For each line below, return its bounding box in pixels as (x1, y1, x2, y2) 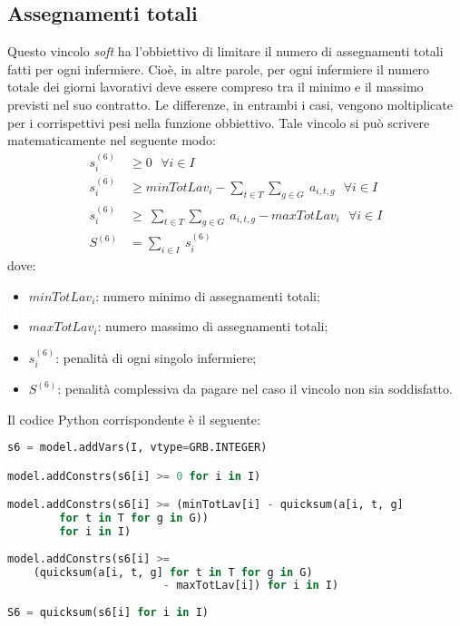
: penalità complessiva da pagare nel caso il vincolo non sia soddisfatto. (57, 378, 453, 397)
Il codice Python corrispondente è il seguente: (7, 409, 260, 428)
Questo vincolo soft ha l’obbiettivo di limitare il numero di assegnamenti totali (7, 42, 444, 61)
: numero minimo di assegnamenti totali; (95, 286, 320, 305)
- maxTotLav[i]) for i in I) (162, 579, 339, 592)
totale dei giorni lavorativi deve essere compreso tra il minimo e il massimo (7, 77, 424, 96)
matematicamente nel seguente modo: (7, 131, 216, 150)
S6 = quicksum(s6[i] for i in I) (7, 606, 209, 620)
